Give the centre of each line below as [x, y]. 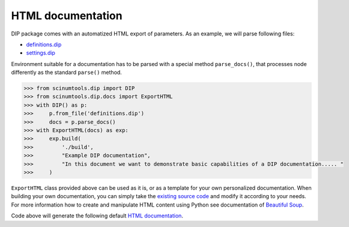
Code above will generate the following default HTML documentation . [97, 216]
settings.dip [41, 53]
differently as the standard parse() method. [67, 73]
